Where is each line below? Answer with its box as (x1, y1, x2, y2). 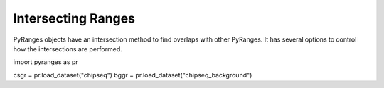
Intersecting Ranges (13, 11, 135, 26)
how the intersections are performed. (13, 44, 122, 53)
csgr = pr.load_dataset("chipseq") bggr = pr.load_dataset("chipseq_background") (13, 70, 252, 79)
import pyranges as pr (13, 58, 78, 66)
